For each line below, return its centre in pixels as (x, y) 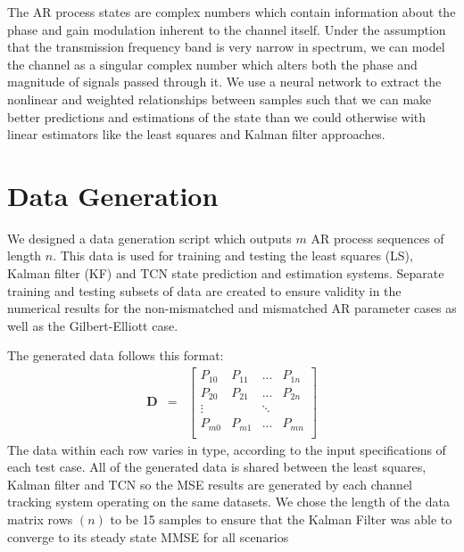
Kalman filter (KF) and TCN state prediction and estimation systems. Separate (226, 273)
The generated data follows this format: (116, 355)
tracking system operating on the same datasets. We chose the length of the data (228, 502)
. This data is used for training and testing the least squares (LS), (233, 255)
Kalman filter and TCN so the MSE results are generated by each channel (210, 484)
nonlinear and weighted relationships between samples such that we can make (220, 99)
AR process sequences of (377, 238)
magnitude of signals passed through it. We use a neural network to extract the (224, 82)
